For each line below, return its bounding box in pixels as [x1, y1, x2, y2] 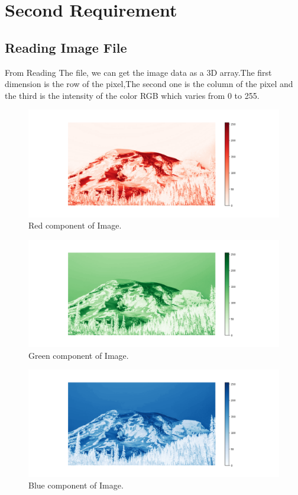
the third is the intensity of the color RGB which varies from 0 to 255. [5, 89, 260, 101]
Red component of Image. [28, 219, 122, 232]
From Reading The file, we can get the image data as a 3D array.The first [5, 66, 272, 78]
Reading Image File [5, 38, 127, 56]
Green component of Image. [28, 349, 129, 361]
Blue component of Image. [28, 479, 124, 491]
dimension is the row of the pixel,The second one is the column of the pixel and [5, 78, 293, 90]
